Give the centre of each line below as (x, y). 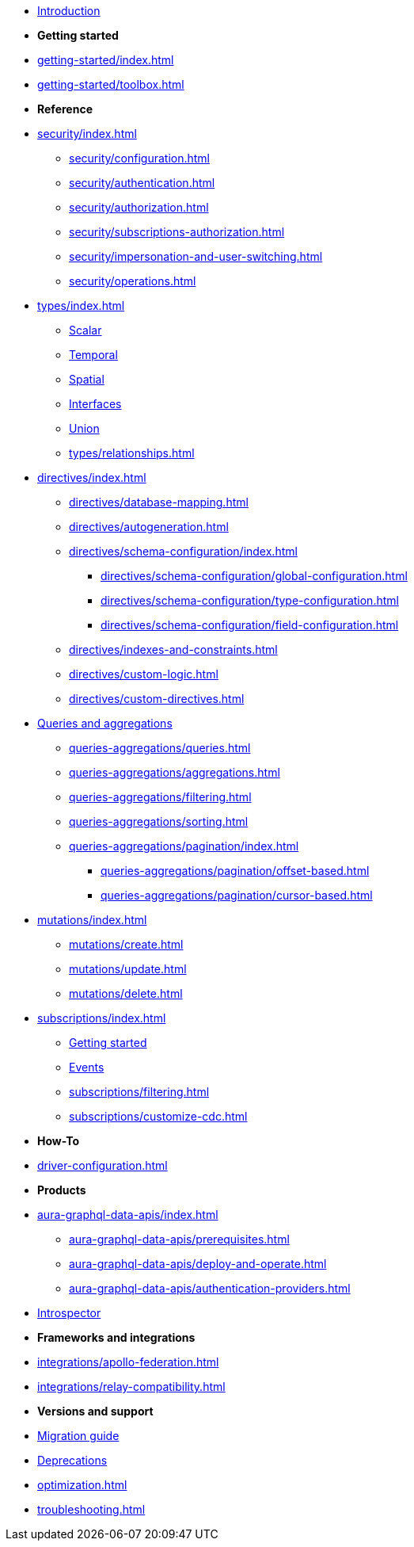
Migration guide (78, 1436)
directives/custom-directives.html (157, 699)
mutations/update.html (128, 969)
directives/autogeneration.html (149, 527)
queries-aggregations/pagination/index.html (184, 846)
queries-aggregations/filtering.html (160, 797)
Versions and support (95, 1411)
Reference (65, 109)
